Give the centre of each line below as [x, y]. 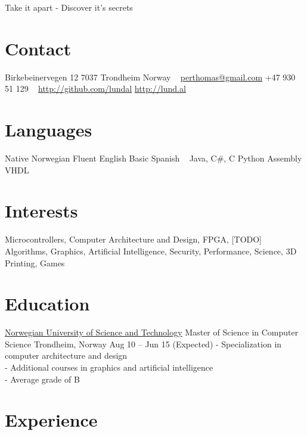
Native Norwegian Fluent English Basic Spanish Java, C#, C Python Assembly [153, 158]
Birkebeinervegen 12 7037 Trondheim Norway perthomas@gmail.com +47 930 [150, 77]
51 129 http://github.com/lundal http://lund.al [95, 88]
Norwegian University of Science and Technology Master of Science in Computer [152, 332]
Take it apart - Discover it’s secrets [69, 7]
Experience [51, 420]
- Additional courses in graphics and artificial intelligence [109, 367]
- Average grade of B [42, 379]
